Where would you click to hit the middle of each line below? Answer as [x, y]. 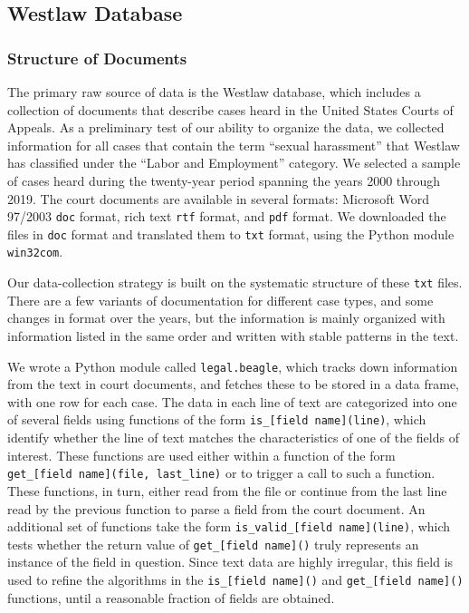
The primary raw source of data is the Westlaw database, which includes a [214, 92]
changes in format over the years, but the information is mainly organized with [226, 318]
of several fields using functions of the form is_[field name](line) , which [217, 419]
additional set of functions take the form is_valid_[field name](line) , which [229, 526]
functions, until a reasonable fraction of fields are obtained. [171, 597]
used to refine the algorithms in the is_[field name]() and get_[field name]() [235, 579]
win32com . [35, 252]
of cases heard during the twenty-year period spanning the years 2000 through [224, 180]
